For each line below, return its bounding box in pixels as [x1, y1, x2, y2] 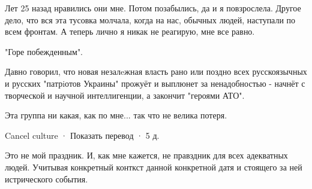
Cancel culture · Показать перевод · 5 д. [5, 129, 160, 141]
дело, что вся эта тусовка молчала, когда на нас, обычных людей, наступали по [5, 13, 296, 26]
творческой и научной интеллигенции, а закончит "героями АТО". [5, 89, 245, 101]
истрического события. [5, 172, 88, 185]
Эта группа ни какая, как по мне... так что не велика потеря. [5, 109, 227, 121]
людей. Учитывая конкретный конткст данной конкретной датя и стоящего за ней [5, 160, 302, 173]
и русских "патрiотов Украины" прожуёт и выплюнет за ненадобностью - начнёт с [5, 77, 305, 89]
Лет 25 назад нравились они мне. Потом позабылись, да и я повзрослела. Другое [5, 2, 301, 14]
